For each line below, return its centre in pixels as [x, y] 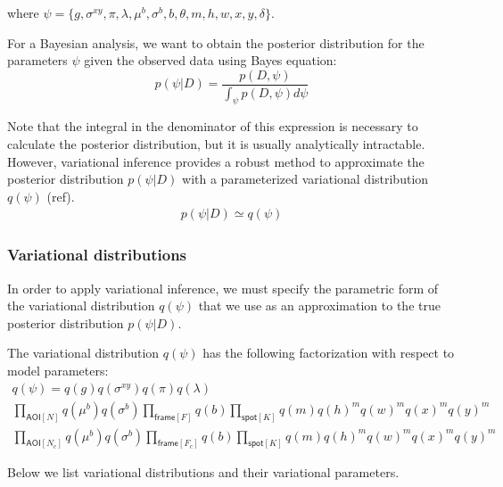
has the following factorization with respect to [329, 353]
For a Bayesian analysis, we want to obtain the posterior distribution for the [216, 42]
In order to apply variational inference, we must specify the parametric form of [223, 288]
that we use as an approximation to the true [319, 305]
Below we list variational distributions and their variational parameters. [203, 472]
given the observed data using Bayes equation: [210, 60]
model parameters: [58, 371]
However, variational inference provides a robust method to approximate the [216, 161]
